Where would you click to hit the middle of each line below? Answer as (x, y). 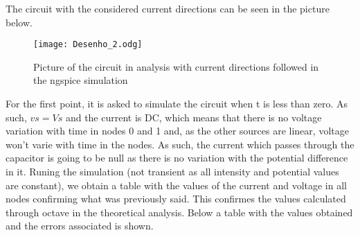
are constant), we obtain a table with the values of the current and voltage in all (176, 185)
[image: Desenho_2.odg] (88, 45)
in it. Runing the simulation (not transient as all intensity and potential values (172, 171)
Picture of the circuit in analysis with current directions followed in (176, 66)
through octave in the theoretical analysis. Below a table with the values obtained (179, 212)
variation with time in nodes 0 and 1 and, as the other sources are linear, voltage (177, 131)
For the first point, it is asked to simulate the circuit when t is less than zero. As (177, 104)
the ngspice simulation (81, 80)
